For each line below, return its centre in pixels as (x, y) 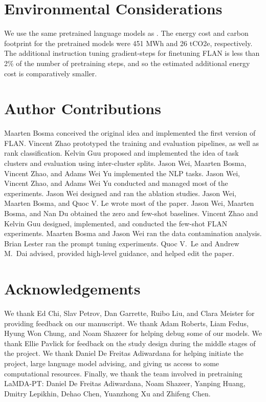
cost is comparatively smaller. (51, 73)
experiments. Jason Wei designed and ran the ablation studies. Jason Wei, (120, 193)
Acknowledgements (72, 289)
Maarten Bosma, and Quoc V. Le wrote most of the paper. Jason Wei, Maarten (129, 203)
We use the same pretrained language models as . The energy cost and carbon (126, 33)
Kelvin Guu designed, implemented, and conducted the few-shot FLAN (116, 223)
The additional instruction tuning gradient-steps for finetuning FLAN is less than (132, 53)
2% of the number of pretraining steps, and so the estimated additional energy (127, 63)
